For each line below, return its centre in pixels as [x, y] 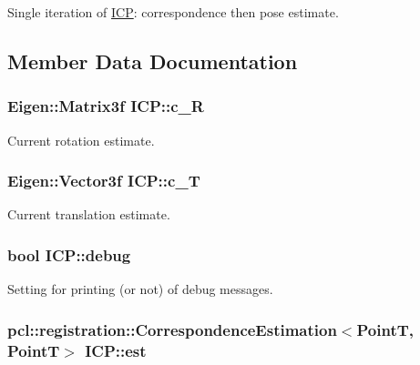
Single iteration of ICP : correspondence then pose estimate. [173, 12]
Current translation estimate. [89, 214]
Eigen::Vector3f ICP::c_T [104, 181]
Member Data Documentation [153, 61]
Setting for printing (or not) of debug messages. [140, 289]
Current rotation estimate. [81, 140]
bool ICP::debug [69, 254]
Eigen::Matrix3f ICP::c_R [106, 106]
